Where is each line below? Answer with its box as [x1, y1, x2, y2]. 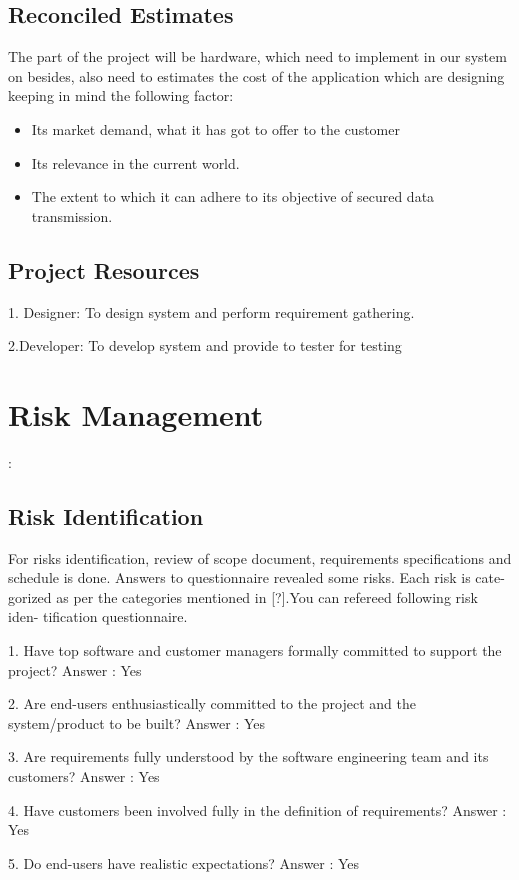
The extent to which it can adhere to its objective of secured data [31, 186, 435, 207]
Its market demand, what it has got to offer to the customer [31, 118, 400, 139]
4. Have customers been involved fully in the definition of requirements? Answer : [8, 799, 507, 820]
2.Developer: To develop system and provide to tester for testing [8, 335, 402, 356]
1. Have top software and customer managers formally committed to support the [8, 640, 502, 661]
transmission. [31, 205, 113, 226]
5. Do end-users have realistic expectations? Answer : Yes [8, 852, 360, 873]
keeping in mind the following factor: [8, 85, 234, 106]
